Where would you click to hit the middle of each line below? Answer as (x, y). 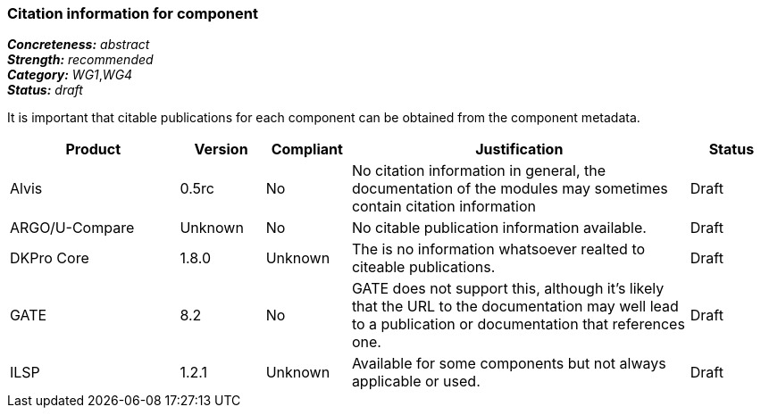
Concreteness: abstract (79, 45)
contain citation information (443, 207)
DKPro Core (50, 258)
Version (221, 149)
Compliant (307, 149)
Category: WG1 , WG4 (70, 75)
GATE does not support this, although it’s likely (508, 289)
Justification (519, 149)
